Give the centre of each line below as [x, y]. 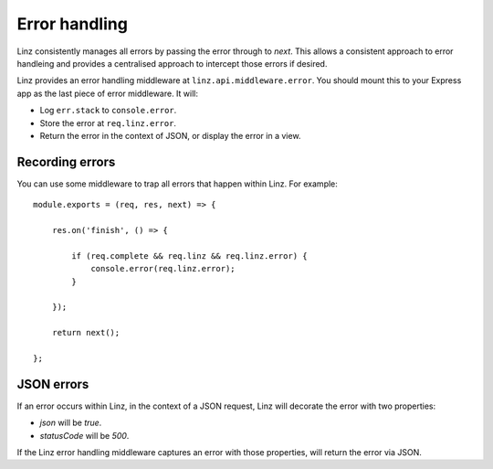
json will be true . [71, 423]
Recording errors [66, 161]
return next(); [86, 333]
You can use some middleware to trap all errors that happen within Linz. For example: [177, 184]
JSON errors [53, 384]
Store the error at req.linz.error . [108, 123]
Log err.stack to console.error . [108, 111]
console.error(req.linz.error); [163, 269]
